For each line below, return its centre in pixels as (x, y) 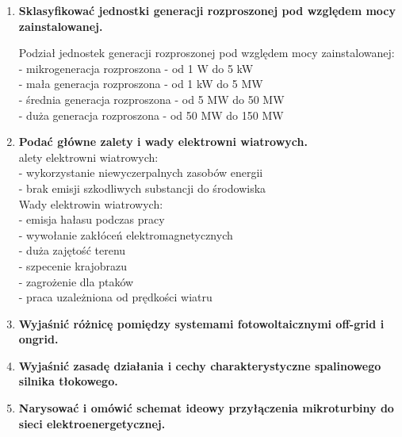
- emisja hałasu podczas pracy (92, 219)
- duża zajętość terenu (72, 250)
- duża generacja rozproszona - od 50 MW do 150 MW (151, 115)
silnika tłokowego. (68, 381)
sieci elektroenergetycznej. (92, 423)
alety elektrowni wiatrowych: (88, 157)
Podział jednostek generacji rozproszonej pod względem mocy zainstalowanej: (207, 53)
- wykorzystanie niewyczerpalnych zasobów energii (141, 172)
